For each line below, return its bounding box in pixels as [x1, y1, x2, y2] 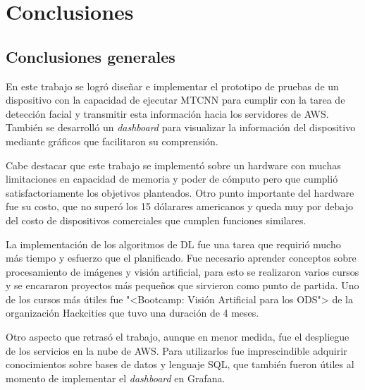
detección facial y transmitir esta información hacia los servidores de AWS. [6, 106, 329, 121]
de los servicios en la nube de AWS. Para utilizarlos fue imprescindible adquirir [6, 343, 347, 358]
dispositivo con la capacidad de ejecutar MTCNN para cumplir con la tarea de [6, 92, 345, 107]
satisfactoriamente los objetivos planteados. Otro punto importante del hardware [6, 185, 354, 200]
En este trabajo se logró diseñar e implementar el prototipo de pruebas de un [6, 78, 339, 93]
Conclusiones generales [6, 45, 175, 67]
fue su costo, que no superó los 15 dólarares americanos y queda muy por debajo [6, 199, 353, 214]
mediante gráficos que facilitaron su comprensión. [6, 133, 218, 148]
